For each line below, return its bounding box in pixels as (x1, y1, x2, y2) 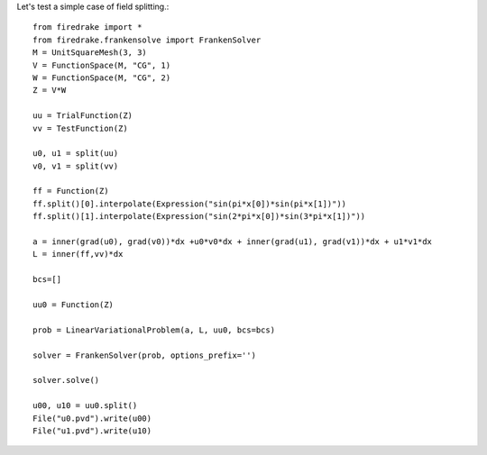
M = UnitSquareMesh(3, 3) (32, 48, 148, 58)
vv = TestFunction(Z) (32, 123, 128, 133)
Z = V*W (32, 86, 67, 96)
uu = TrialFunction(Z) (32, 111, 133, 121)
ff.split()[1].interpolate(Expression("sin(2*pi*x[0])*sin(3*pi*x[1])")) (32, 212, 366, 222)
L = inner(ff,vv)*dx (32, 249, 124, 259)
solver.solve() (32, 375, 100, 386)
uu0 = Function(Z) (32, 299, 115, 310)
